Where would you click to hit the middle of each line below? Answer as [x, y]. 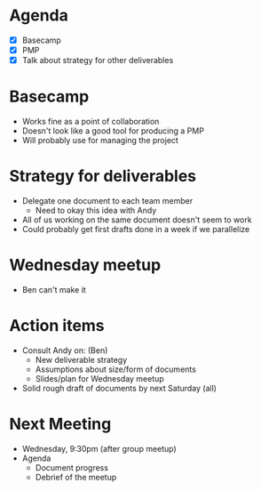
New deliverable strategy [81, 359]
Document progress [72, 467]
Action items [57, 326]
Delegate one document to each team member [107, 201]
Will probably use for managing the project [100, 141]
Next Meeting [60, 424]
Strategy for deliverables [103, 177]
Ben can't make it [54, 289]
